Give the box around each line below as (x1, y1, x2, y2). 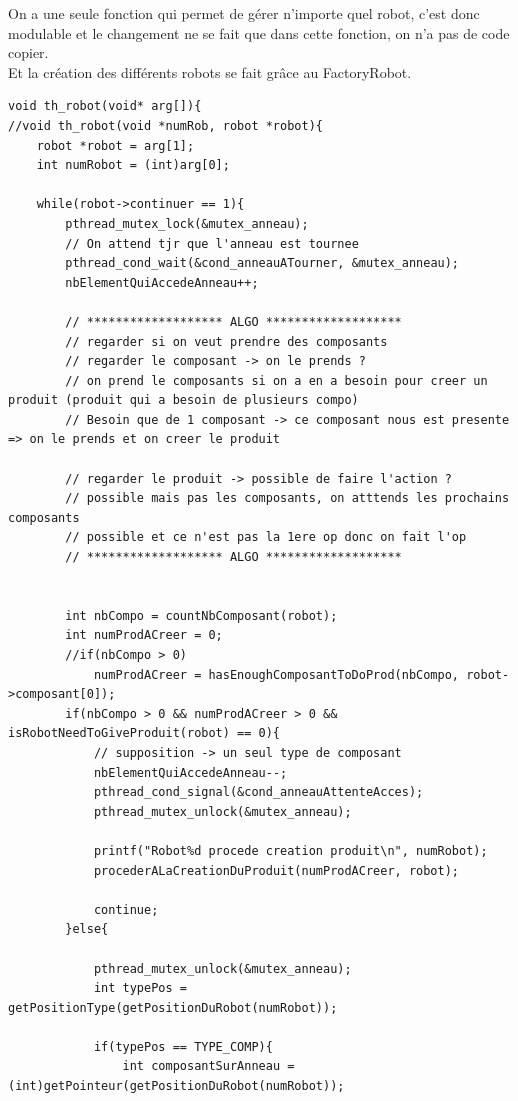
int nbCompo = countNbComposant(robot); (65, 608, 338, 623)
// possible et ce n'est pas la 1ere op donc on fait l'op (65, 530, 467, 545)
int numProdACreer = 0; (65, 628, 223, 643)
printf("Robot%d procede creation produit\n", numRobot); (93, 843, 488, 858)
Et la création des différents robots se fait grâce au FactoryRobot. (8, 61, 412, 82)
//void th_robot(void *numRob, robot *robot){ (8, 118, 323, 133)
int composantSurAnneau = (122, 1059, 295, 1074)
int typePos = (93, 981, 187, 996)
